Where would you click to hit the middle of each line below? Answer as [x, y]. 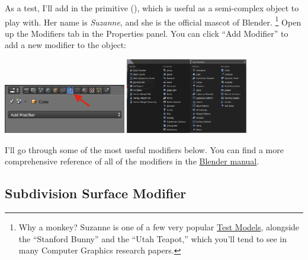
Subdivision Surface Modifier [96, 193]
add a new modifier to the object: [65, 45]
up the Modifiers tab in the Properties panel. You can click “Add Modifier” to [147, 33]
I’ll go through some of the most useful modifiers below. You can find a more [144, 149]
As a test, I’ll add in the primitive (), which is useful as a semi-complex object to [152, 8]
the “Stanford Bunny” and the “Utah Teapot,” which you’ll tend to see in [153, 238]
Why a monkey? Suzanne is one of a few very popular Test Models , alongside [159, 227]
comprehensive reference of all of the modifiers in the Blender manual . [132, 161]
